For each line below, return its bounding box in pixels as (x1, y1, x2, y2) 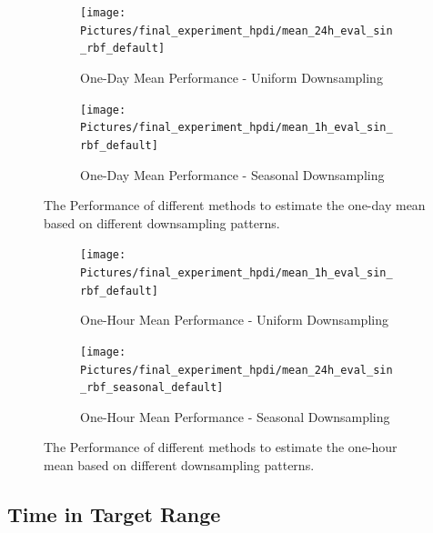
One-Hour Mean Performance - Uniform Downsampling (80, 310, 388, 329)
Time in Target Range (7, 500, 221, 528)
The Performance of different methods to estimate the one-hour (44, 437, 398, 457)
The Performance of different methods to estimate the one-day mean (44, 196, 426, 215)
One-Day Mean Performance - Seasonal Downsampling (80, 165, 385, 184)
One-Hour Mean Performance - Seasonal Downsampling (80, 407, 390, 426)
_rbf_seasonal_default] (80, 381, 224, 395)
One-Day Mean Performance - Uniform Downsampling (80, 67, 383, 86)
